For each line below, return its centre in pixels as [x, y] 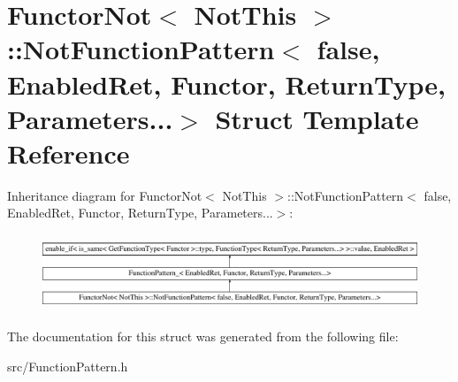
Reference [69, 153]
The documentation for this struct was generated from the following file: [203, 336]
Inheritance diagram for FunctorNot [105, 195]
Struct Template [317, 118]
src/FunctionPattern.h [68, 366]
